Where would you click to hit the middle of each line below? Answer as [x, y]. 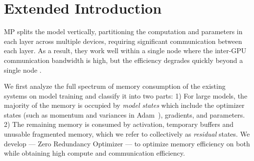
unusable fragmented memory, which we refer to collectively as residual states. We [127, 134]
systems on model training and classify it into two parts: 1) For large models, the [126, 95]
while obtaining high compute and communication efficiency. [94, 153]
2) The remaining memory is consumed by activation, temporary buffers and [119, 124]
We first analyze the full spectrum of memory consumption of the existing [115, 86]
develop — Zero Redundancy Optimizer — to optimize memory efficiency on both [127, 143]
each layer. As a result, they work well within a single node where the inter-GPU [125, 50]
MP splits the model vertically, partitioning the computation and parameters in [123, 31]
